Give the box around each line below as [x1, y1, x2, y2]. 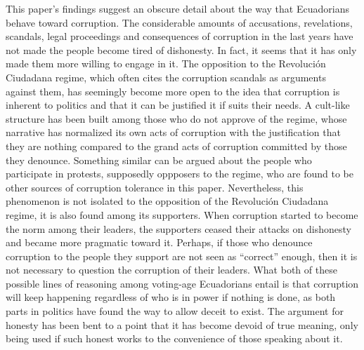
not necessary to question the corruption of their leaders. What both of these [6, 262, 337, 277]
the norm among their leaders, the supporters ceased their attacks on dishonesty [6, 221, 351, 236]
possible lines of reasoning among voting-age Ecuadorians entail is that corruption [6, 276, 359, 290]
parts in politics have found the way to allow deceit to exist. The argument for [6, 304, 344, 318]
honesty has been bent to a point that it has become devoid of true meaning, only [6, 317, 358, 332]
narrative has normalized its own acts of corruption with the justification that [6, 125, 341, 140]
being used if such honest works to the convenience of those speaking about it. [6, 331, 343, 346]
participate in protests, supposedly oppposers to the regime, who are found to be [6, 166, 353, 181]
